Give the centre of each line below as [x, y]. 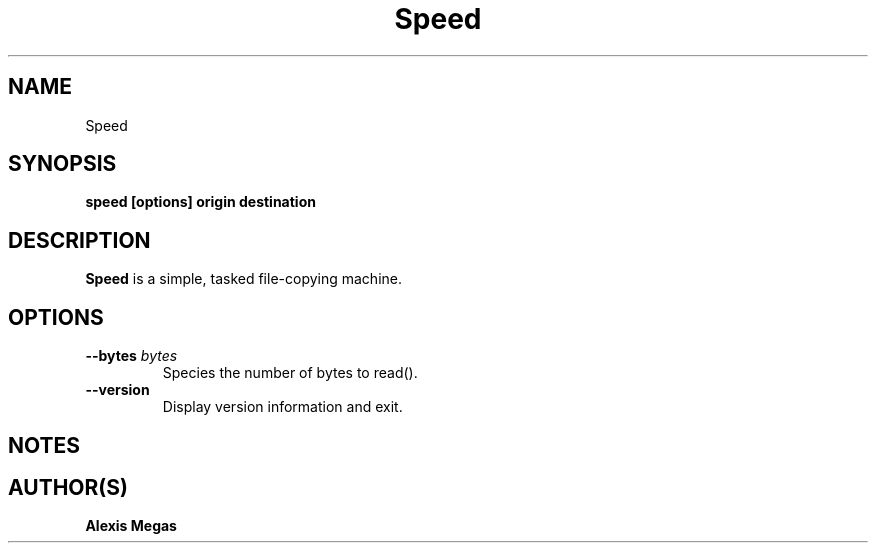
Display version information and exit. [282, 407]
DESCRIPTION [79, 240]
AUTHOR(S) [68, 487]
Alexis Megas [131, 526]
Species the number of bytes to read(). [290, 373]
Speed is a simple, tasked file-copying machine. [243, 279]
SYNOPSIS [62, 164]
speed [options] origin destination [200, 202]
